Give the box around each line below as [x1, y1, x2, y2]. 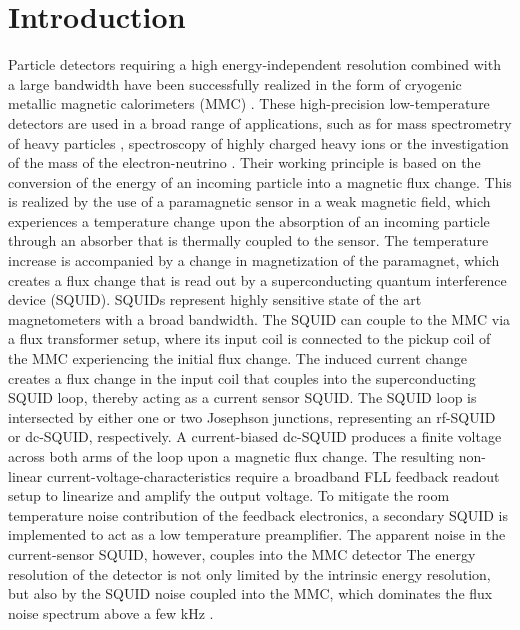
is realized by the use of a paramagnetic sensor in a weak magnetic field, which [8, 191, 491, 212]
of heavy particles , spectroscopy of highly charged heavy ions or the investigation [8, 132, 509, 153]
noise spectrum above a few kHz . [8, 602, 214, 623]
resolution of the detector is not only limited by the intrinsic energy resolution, [8, 563, 491, 584]
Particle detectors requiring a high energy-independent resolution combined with [8, 54, 501, 75]
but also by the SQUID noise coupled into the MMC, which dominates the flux [8, 583, 493, 604]
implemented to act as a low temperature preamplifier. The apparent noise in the [8, 524, 506, 545]
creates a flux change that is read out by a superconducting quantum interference [8, 269, 507, 290]
